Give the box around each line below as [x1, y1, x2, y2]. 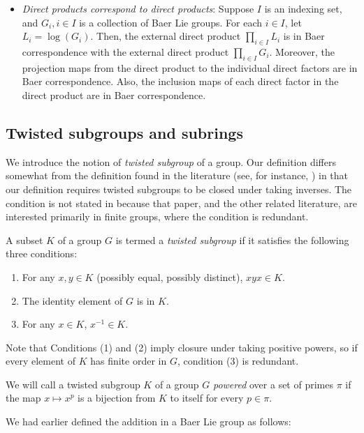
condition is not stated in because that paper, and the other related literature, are [6, 195, 357, 210]
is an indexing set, [264, 1, 342, 15]
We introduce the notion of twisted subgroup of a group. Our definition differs [6, 154, 336, 169]
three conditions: [6, 246, 78, 261]
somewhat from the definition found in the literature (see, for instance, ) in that [6, 168, 349, 183]
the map [6, 390, 41, 405]
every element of [6, 354, 75, 368]
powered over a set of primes [212, 377, 333, 391]
